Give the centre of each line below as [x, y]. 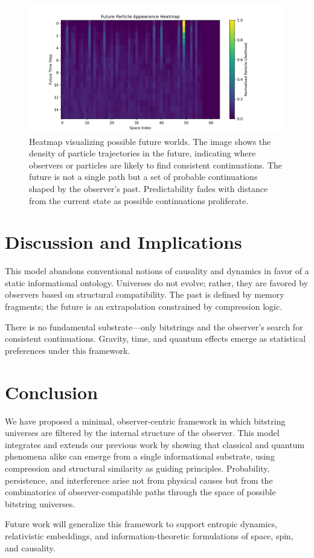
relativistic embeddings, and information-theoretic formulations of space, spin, [149, 535]
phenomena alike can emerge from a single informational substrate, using [140, 456]
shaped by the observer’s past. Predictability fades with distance [149, 188]
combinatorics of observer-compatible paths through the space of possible [140, 492]
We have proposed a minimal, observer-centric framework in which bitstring [145, 421]
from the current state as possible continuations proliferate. [139, 200]
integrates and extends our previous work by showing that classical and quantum [155, 444]
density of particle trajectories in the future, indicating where [143, 153]
